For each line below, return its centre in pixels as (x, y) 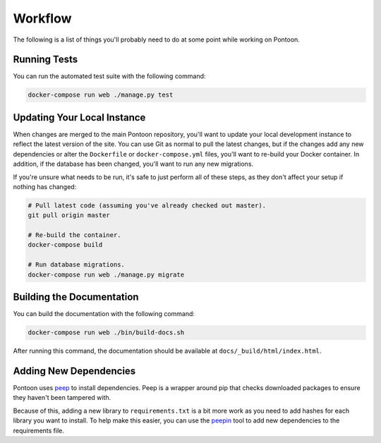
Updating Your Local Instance (79, 117)
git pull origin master (69, 216)
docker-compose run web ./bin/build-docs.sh (106, 333)
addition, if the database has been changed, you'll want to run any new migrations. (133, 164)
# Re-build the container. (74, 235)
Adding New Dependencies (74, 371)
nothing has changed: (45, 186)
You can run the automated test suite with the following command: (109, 76)
